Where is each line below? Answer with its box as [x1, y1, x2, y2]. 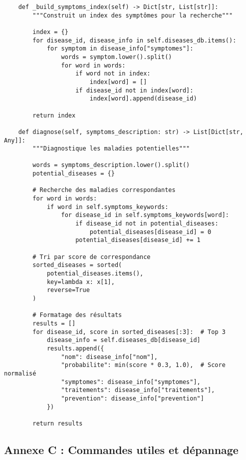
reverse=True [46, 286, 90, 294]
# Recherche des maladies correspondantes [32, 186, 176, 194]
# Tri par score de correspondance [32, 253, 151, 260]
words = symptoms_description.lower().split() [32, 161, 190, 169]
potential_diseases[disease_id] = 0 [89, 228, 212, 235]
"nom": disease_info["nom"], [61, 353, 158, 360]
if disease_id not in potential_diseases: [75, 220, 219, 227]
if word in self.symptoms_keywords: [46, 203, 169, 210]
